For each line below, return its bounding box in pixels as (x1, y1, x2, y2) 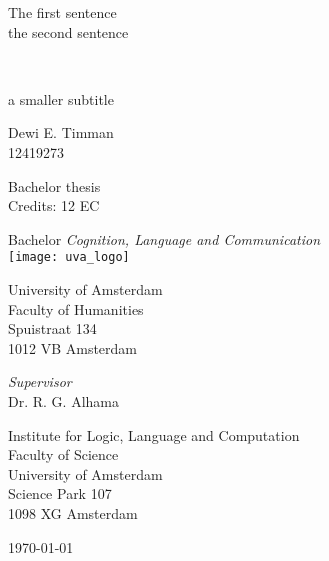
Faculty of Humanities (8, 298, 144, 319)
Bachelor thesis (8, 175, 101, 196)
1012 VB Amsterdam (8, 337, 138, 358)
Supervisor (8, 371, 72, 392)
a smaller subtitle (8, 88, 114, 109)
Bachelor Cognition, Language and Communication (8, 228, 321, 249)
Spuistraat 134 (8, 318, 97, 339)
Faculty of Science (8, 444, 119, 465)
